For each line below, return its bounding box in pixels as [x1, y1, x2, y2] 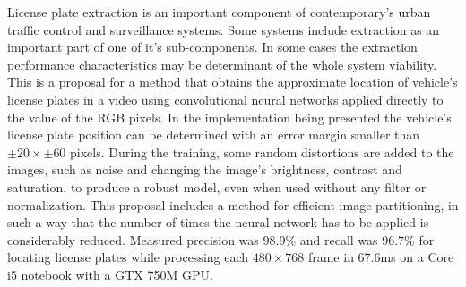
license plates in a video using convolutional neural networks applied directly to [7, 89, 444, 108]
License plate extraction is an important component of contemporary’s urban [7, 3, 431, 21]
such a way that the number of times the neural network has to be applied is [7, 213, 429, 232]
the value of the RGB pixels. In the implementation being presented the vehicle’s [7, 107, 452, 126]
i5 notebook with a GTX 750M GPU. [7, 265, 213, 283]
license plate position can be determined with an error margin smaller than [7, 125, 420, 144]
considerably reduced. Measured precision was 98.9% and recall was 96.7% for [7, 230, 435, 249]
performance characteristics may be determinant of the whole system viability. [7, 55, 437, 73]
